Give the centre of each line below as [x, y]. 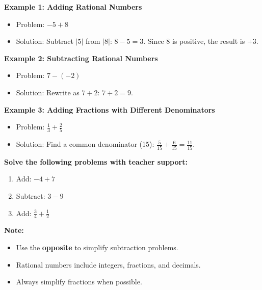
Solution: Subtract [45, 41]
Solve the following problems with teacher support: [96, 161]
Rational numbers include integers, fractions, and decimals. [108, 264]
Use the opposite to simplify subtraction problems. [97, 247]
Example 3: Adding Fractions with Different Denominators [110, 109]
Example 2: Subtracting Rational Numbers [81, 58]
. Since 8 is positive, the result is [194, 41]
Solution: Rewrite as [48, 92]
